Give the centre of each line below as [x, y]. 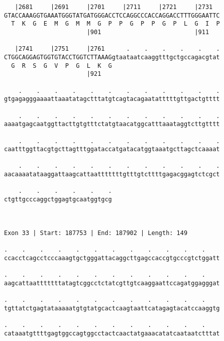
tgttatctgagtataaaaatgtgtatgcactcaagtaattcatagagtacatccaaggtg [112, 308]
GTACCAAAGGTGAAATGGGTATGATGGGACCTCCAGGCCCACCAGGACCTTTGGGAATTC [112, 15]
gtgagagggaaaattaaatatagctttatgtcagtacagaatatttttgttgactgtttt [112, 99]
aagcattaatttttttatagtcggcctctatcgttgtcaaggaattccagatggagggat [112, 283]
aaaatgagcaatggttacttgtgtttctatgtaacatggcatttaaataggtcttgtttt [112, 124]
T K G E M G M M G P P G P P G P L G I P [116, 24]
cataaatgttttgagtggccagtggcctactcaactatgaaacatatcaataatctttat [112, 333]
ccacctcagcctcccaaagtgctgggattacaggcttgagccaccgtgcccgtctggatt [112, 258]
